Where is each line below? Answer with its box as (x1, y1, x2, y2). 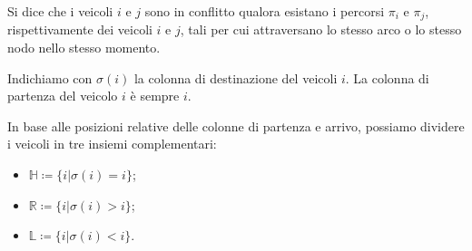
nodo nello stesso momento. (7, 38, 161, 57)
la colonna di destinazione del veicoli (133, 68, 338, 87)
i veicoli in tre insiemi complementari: (7, 134, 217, 153)
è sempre (130, 86, 180, 105)
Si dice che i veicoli (7, 2, 113, 20)
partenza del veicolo (7, 86, 118, 105)
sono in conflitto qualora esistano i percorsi (144, 2, 385, 20)
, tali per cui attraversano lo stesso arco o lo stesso (180, 20, 462, 39)
